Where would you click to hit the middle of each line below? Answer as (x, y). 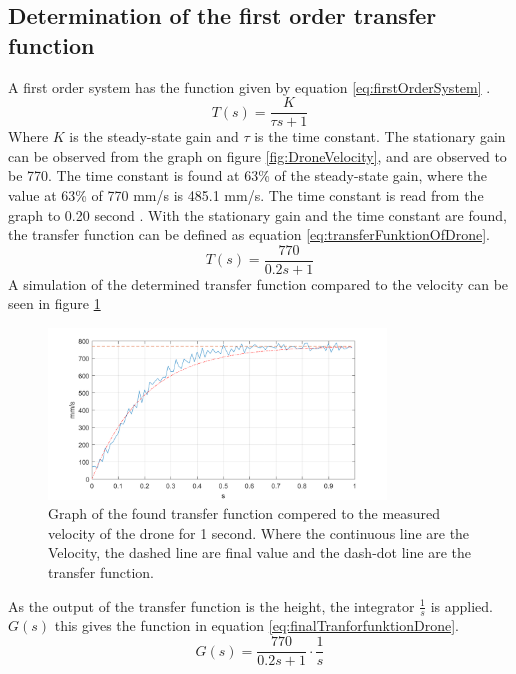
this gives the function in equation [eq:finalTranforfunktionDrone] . (256, 625)
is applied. (461, 605)
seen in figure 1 (54, 303)
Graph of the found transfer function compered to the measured (244, 513)
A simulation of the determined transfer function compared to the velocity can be (258, 283)
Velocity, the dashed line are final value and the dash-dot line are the (259, 552)
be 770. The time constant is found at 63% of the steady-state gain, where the (248, 175)
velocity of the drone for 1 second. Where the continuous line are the (259, 532)
